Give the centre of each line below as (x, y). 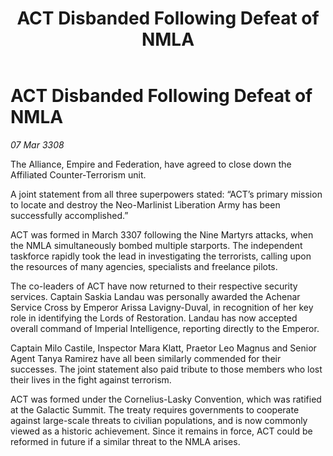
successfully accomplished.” (69, 215)
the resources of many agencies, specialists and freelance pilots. (144, 266)
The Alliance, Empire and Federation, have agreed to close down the (151, 164)
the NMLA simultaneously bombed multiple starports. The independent (156, 245)
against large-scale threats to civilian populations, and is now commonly (159, 420)
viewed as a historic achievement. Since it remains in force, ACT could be (161, 431)
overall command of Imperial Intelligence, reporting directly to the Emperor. (165, 328)
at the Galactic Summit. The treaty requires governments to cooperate (155, 409)
